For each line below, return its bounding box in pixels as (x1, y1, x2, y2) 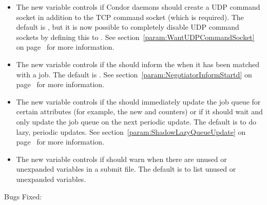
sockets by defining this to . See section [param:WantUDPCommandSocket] (16, 31, 255, 42)
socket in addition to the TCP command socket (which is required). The (16, 11, 244, 22)
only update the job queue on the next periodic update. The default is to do (16, 116, 257, 127)
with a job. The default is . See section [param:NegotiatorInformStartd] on (16, 69, 252, 79)
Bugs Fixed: (4, 191, 42, 201)
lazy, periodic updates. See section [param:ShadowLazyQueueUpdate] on (16, 126, 246, 137)
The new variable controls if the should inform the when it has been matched (16, 58, 260, 69)
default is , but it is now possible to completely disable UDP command (16, 22, 239, 32)
